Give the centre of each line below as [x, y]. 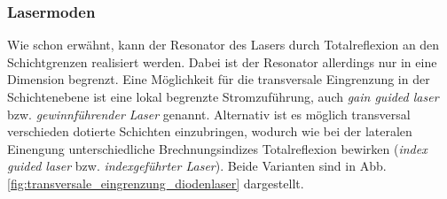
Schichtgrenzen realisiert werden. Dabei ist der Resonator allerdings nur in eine [222, 61]
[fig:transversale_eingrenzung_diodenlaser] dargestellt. [156, 183]
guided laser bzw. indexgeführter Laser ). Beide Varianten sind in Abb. [197, 166]
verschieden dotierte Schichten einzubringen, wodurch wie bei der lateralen [210, 131]
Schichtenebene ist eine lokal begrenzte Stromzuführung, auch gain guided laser [223, 96]
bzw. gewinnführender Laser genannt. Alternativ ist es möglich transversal [209, 114]
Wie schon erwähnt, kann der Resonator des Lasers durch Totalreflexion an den [223, 45]
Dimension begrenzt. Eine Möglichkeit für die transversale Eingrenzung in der [219, 79]
